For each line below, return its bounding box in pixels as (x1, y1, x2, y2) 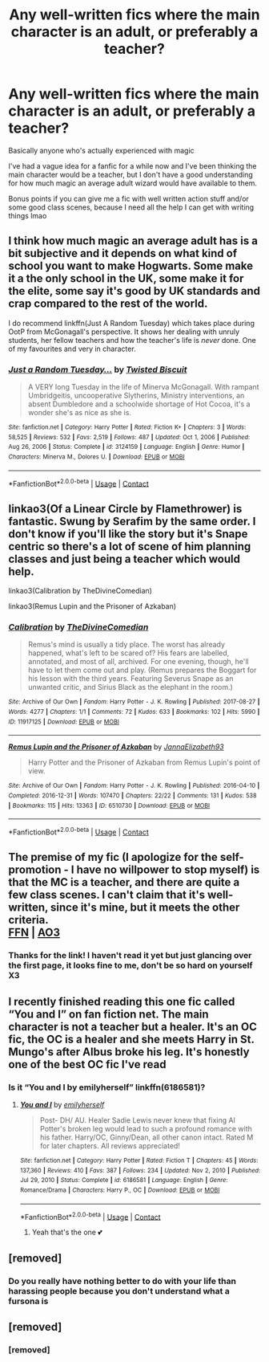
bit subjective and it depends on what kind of (8, 247, 238, 260)
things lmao (8, 210, 47, 220)
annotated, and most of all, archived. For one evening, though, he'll (27, 657, 250, 667)
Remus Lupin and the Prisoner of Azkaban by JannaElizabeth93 (8, 742, 224, 752)
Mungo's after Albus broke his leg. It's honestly (8, 1045, 250, 1058)
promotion (8, 863, 62, 877)
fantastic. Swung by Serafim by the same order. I (8, 514, 256, 528)
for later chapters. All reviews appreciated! (39, 1141, 180, 1151)
